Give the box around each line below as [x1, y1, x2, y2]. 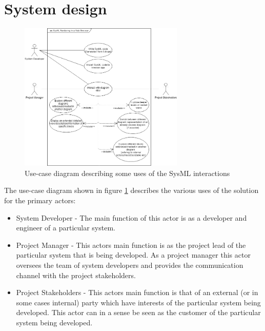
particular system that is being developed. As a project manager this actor [16, 249, 251, 260]
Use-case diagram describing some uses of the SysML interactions [25, 167, 230, 178]
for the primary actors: [4, 194, 76, 205]
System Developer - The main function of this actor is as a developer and [16, 212, 247, 223]
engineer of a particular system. [16, 222, 115, 233]
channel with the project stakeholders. [16, 269, 136, 280]
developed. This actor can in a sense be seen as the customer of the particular [16, 307, 261, 318]
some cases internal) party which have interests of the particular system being [16, 297, 261, 307]
